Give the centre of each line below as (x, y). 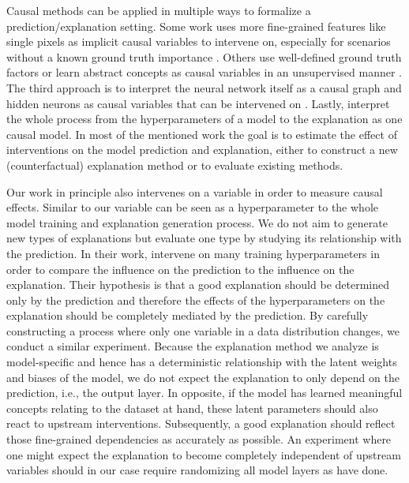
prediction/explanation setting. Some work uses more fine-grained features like (196, 26)
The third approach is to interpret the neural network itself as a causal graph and (204, 87)
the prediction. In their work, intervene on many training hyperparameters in (193, 253)
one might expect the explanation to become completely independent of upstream (204, 454)
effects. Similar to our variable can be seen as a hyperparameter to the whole (192, 207)
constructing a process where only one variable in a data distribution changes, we (203, 330)
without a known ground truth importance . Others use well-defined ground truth (204, 56)
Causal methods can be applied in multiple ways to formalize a (159, 10)
